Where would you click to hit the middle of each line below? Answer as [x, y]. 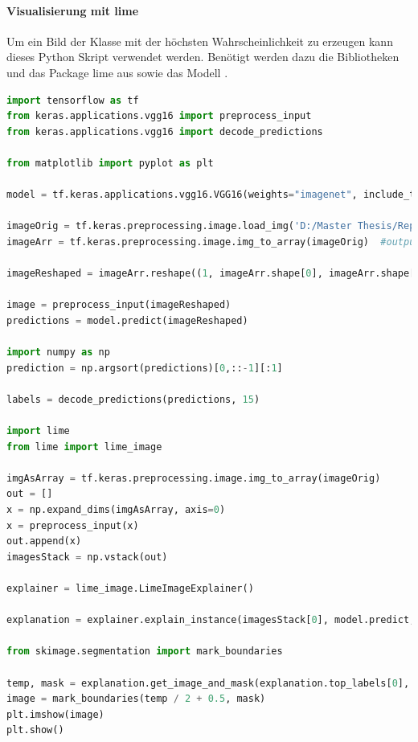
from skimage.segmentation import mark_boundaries [145, 652]
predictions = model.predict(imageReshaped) [127, 320]
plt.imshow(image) [55, 714]
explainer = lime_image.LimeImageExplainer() [130, 588]
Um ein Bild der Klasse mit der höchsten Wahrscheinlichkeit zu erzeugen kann [200, 41]
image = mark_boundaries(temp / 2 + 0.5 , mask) [136, 699]
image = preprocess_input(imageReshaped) [119, 305]
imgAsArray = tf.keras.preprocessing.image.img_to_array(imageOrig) [194, 478]
